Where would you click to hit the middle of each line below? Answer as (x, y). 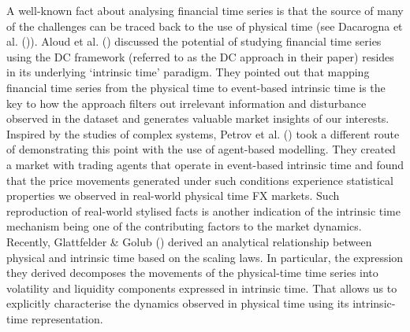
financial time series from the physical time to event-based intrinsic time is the (196, 87)
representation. (67, 318)
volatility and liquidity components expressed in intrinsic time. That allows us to (202, 288)
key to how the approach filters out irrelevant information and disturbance (186, 103)
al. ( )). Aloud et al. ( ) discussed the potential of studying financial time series (194, 41)
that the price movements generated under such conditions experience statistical (200, 180)
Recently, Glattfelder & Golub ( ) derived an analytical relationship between (189, 241)
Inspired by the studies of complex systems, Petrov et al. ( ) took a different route (203, 133)
